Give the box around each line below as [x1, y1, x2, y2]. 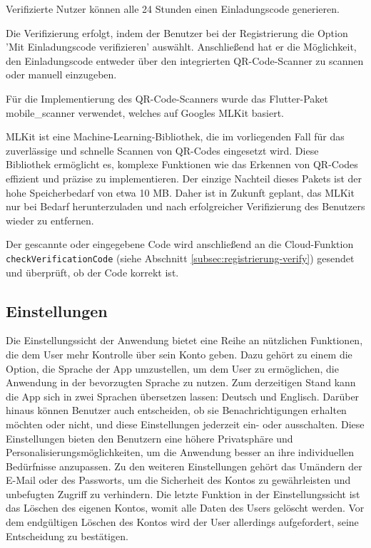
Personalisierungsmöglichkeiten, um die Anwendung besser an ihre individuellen [6, 445, 355, 460]
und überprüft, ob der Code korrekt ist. [6, 264, 179, 279]
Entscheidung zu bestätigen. [6, 528, 128, 543]
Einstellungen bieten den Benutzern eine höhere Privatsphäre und [6, 430, 293, 445]
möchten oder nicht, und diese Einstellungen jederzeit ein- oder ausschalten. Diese [6, 416, 365, 431]
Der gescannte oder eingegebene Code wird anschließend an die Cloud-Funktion [6, 237, 354, 252]
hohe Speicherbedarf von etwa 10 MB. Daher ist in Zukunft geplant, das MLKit [6, 185, 355, 200]
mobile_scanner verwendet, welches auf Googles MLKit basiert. [6, 105, 284, 120]
